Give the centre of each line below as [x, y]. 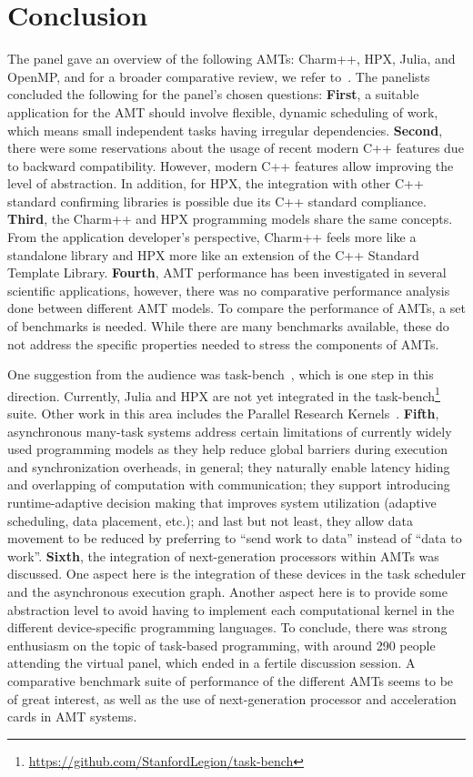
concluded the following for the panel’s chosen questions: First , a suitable [213, 94]
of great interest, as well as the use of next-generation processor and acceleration [232, 698]
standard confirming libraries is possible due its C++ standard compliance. [217, 201]
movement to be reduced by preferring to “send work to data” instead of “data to [235, 538]
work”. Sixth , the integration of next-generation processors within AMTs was [223, 555]
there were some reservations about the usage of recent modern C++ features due [236, 148]
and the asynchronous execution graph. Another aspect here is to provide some [227, 591]
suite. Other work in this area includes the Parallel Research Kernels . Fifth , [223, 414]
